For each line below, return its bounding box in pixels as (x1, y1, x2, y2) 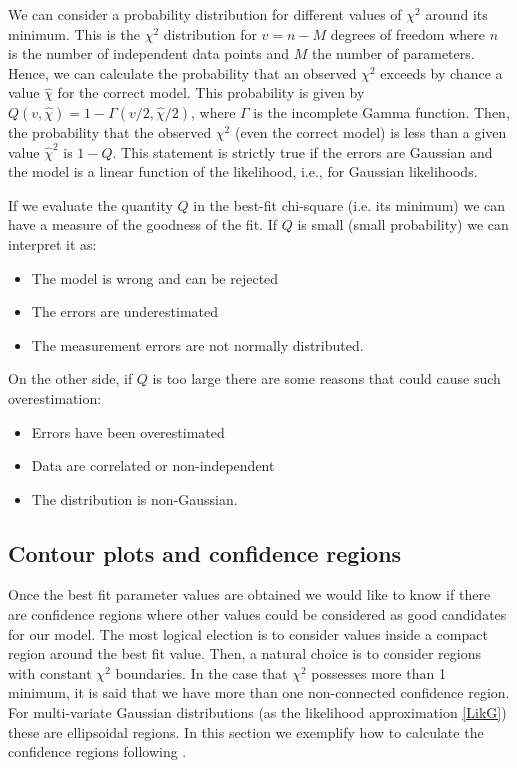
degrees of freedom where (330, 23, 485, 44)
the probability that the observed (8, 121, 212, 142)
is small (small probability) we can (297, 214, 509, 235)
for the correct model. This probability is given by (57, 82, 365, 103)
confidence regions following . (8, 741, 187, 762)
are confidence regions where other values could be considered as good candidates (8, 604, 507, 625)
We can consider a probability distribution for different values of (8, 4, 402, 24)
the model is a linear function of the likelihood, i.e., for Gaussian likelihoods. (8, 161, 478, 182)
